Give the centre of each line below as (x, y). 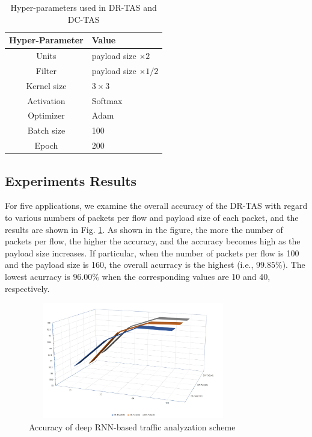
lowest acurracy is (38, 276)
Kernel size (46, 85)
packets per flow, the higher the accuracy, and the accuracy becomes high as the (153, 241)
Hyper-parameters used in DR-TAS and (84, 7)
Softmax (107, 100)
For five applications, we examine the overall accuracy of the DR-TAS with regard (156, 206)
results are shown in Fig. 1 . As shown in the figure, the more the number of (144, 229)
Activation (46, 100)
